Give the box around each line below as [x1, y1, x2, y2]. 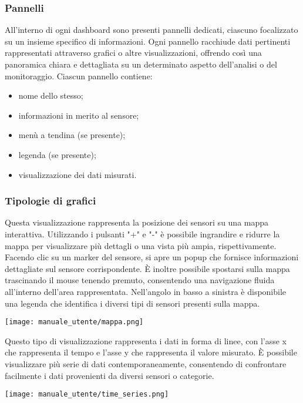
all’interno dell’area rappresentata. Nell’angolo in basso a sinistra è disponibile [5, 285, 287, 297]
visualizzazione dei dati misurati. [18, 168, 137, 180]
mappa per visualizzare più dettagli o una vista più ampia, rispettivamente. [5, 239, 277, 251]
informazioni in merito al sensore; [18, 109, 139, 121]
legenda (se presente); [18, 148, 96, 160]
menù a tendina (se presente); [18, 129, 126, 141]
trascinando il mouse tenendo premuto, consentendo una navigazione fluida [5, 274, 275, 286]
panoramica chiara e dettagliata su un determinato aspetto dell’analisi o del [5, 58, 277, 70]
